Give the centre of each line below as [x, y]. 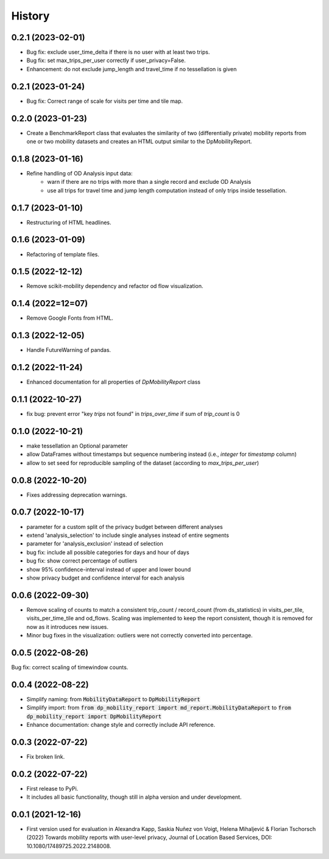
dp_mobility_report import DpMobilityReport [94, 716]
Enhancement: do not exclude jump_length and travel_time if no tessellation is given [132, 69]
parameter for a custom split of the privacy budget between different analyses [125, 527]
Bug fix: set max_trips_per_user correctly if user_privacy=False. [106, 60]
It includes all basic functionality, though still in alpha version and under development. [134, 797]
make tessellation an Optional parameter [77, 446]
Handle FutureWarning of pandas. [69, 350]
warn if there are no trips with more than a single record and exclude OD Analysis [149, 182]
